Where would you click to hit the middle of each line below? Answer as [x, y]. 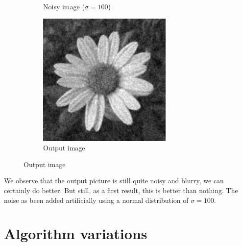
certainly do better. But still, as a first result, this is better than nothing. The [121, 190]
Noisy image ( [64, 6]
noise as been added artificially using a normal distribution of [96, 200]
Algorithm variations [76, 234]
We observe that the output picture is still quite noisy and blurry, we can [114, 181]
